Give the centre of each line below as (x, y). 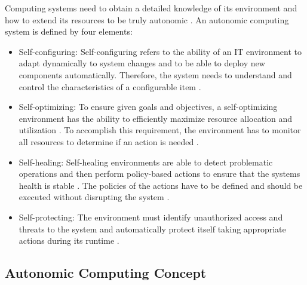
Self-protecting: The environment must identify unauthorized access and (151, 217)
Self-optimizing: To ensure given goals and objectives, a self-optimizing (148, 107)
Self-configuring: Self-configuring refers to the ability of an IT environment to (160, 51)
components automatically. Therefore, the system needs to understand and (155, 74)
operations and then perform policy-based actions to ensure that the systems (159, 174)
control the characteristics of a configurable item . (110, 86)
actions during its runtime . (69, 240)
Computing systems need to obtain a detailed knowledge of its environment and (151, 8)
